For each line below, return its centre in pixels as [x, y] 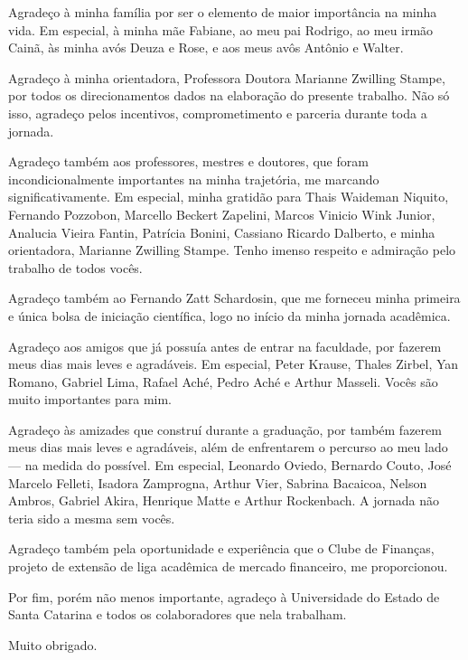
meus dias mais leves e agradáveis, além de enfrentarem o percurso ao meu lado [228, 447]
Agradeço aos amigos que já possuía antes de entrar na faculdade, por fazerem [225, 346]
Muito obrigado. [53, 644]
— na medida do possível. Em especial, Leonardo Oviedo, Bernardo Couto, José [230, 465]
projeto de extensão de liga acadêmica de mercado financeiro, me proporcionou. [228, 566]
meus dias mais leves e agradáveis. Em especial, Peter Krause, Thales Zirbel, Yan [234, 364]
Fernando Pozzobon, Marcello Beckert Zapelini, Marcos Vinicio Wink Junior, [222, 214]
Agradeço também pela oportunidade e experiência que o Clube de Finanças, [221, 548]
